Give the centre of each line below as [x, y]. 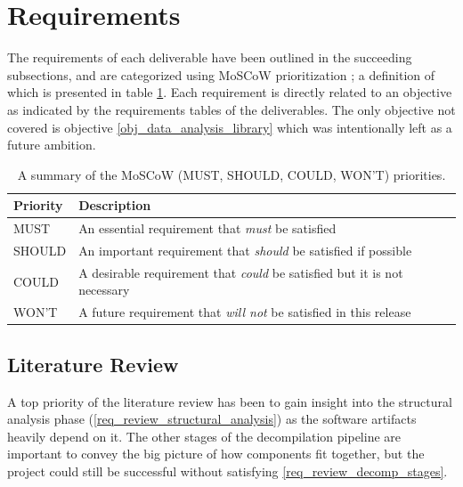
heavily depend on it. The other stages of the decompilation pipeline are [204, 436]
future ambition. [52, 145]
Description [115, 205]
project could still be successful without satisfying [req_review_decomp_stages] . [227, 471]
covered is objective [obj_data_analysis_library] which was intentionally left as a [230, 127]
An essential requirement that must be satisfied [207, 228]
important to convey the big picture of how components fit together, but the [216, 454]
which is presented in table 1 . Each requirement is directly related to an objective [230, 92]
